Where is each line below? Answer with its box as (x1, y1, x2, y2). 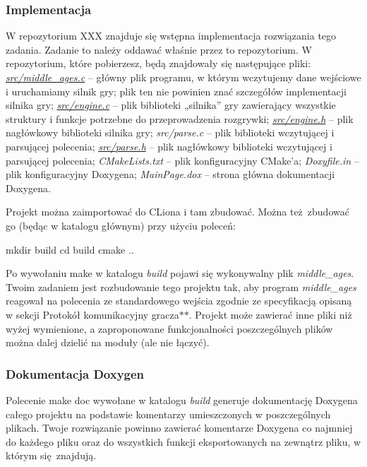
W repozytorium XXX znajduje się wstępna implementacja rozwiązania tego (6, 28, 337, 43)
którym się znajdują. (6, 448, 97, 463)
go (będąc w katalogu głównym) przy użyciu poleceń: (6, 218, 236, 232)
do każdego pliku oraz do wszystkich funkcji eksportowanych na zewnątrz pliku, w (6, 434, 361, 449)
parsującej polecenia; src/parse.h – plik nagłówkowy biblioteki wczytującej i (6, 138, 332, 153)
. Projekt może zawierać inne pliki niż (188, 307, 352, 321)
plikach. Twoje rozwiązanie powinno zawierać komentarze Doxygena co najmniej (6, 420, 353, 435)
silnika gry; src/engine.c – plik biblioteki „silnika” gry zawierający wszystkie (6, 97, 336, 112)
